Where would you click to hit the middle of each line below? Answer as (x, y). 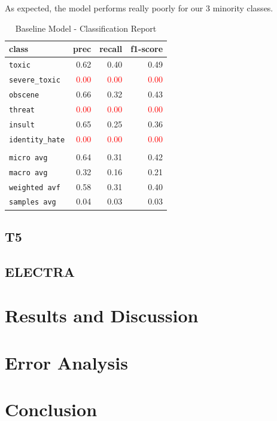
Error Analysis (66, 362)
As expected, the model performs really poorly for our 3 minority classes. (139, 8)
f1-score (147, 49)
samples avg (33, 202)
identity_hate (37, 140)
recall (111, 49)
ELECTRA (40, 271)
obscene (24, 95)
